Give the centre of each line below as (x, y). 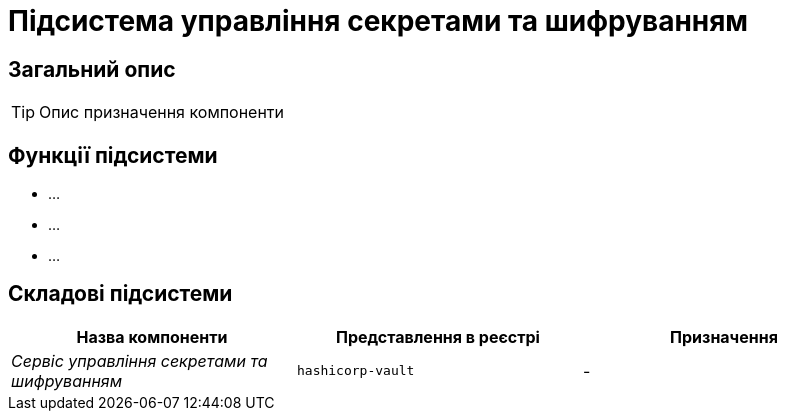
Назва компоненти (152, 336)
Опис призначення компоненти (162, 112)
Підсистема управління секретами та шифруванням (378, 21)
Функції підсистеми (113, 155)
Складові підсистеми (120, 294)
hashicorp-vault (355, 371)
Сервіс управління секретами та (139, 360)
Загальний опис (92, 69)
